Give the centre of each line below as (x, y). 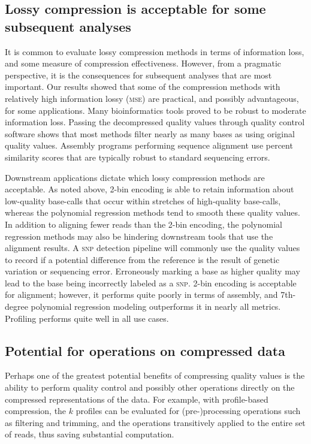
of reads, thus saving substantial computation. (90, 434)
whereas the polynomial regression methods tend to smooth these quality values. (153, 212)
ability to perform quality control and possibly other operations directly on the (150, 387)
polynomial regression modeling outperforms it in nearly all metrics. (156, 306)
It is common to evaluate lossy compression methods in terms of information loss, (155, 51)
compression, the (36, 411)
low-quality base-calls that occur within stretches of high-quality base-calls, (143, 200)
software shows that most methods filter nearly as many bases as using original (150, 133)
